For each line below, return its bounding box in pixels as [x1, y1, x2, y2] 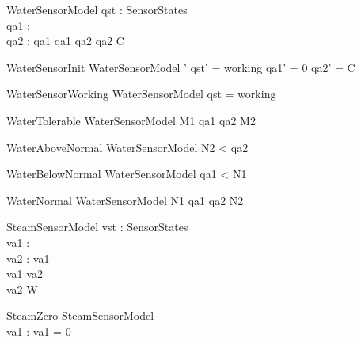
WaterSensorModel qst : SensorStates [6, 2, 188, 17]
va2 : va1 [6, 249, 50, 266]
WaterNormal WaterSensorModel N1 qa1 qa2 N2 [6, 192, 244, 208]
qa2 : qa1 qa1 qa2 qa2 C [6, 32, 124, 49]
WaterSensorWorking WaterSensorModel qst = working [6, 85, 276, 102]
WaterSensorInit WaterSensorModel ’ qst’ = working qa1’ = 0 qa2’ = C [6, 59, 355, 75]
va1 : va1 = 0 [6, 322, 71, 339]
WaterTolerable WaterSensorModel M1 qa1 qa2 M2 [6, 112, 256, 128]
